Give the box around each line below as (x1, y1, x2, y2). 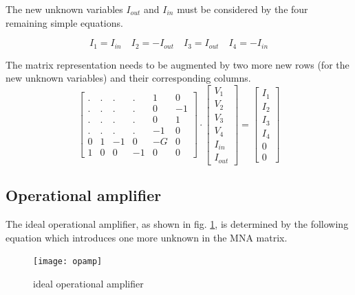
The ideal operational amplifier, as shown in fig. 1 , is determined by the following (6, 216, 349, 231)
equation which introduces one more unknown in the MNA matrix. (6, 230, 288, 244)
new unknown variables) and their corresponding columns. (6, 71, 251, 85)
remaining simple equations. (6, 15, 123, 29)
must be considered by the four (177, 2, 308, 16)
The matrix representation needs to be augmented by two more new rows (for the (6, 57, 349, 71)
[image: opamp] (33, 257, 103, 267)
